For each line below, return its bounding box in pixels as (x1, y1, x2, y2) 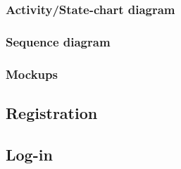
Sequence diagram (6, 32, 111, 50)
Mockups (6, 65, 58, 82)
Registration (6, 101, 98, 123)
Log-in (6, 143, 53, 165)
